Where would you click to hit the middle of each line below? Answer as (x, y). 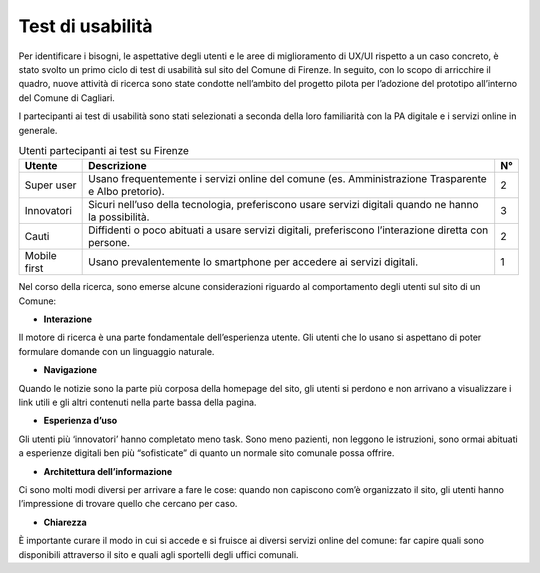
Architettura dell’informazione (108, 471)
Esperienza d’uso (80, 421)
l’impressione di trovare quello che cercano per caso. (128, 504)
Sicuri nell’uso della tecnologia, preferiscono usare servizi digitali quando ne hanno (283, 205)
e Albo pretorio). (126, 192)
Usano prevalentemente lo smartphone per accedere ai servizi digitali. (253, 262)
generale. (38, 130)
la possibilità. (119, 217)
